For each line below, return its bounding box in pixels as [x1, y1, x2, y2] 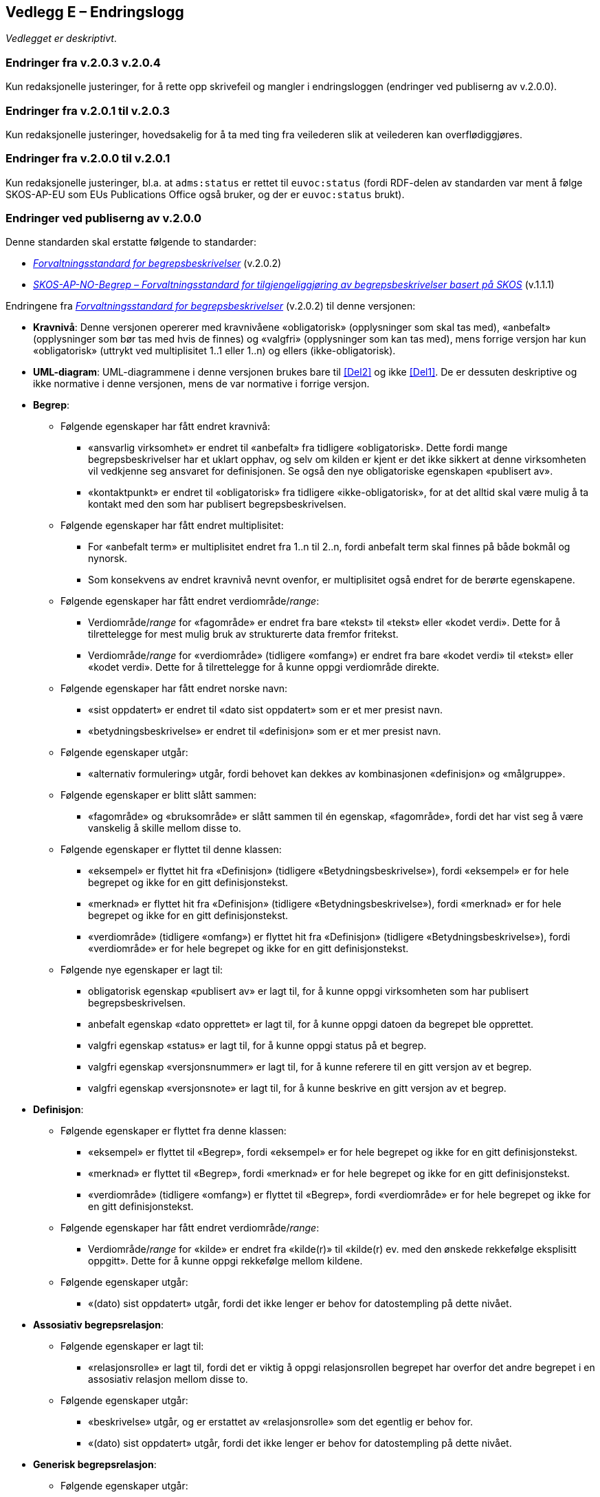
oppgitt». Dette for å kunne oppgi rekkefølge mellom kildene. [88, 1255, 363, 1267]
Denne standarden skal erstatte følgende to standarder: [5, 236, 256, 248]
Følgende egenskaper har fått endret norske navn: [60, 682, 288, 695]
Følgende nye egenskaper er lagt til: [60, 964, 223, 976]
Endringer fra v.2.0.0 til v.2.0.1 [5, 151, 170, 166]
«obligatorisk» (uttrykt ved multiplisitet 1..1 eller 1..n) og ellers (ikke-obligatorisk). [33, 345, 396, 357]
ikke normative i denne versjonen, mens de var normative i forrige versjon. [33, 378, 370, 390]
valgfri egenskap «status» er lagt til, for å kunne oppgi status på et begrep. [88, 1040, 427, 1052]
